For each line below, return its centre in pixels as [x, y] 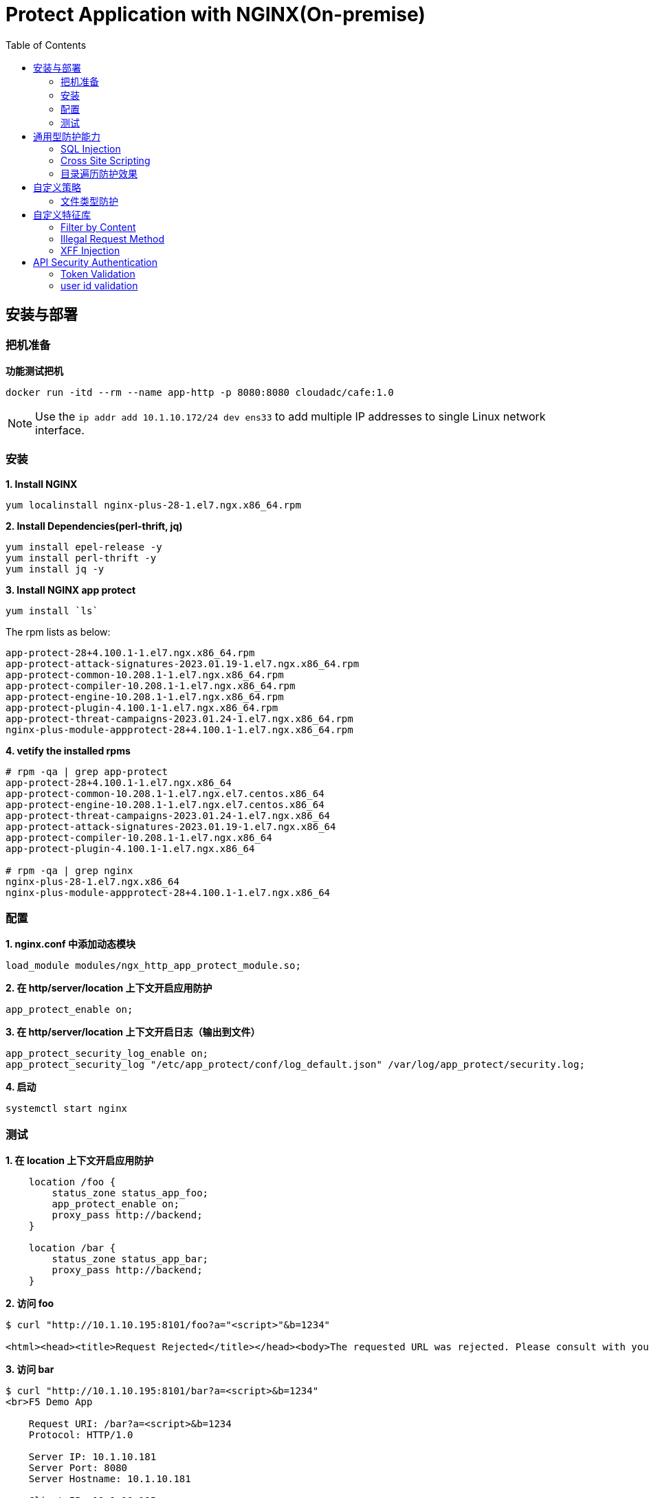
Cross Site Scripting [106, 160]
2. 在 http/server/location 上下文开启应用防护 [109, 988]
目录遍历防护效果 [99, 173]
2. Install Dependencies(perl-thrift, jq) [94, 526]
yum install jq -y [55, 569]
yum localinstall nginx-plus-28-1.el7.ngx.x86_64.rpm [153, 505]
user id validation [99, 285]
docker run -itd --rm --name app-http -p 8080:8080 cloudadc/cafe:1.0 [200, 392]
